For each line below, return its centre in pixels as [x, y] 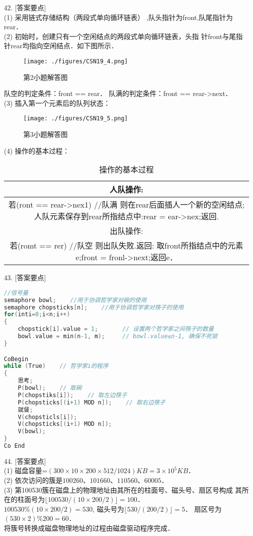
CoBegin [16, 359]
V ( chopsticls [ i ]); [47, 417]
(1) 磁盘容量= [26, 470]
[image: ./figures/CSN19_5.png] [76, 119]
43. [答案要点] [25, 278]
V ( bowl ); [32, 431]
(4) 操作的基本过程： [37, 150]
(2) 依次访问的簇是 [33, 480]
